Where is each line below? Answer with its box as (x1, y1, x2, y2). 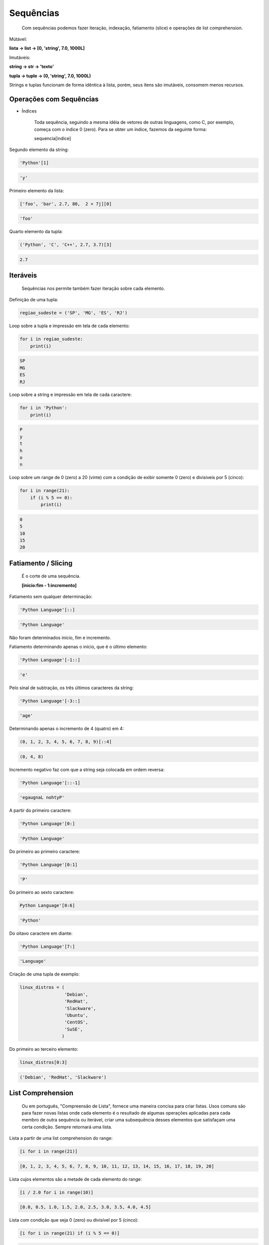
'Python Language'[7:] (19, 944, 75, 949)
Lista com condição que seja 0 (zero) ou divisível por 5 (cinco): (9, 1217, 139, 1223)
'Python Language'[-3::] (19, 698, 81, 704)
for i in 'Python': (19, 405, 67, 411)
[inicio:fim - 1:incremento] (21, 582, 77, 588)
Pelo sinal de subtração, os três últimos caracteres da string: (9, 685, 134, 691)
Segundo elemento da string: (9, 147, 69, 153)
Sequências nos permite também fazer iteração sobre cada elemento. (21, 285, 165, 291)
